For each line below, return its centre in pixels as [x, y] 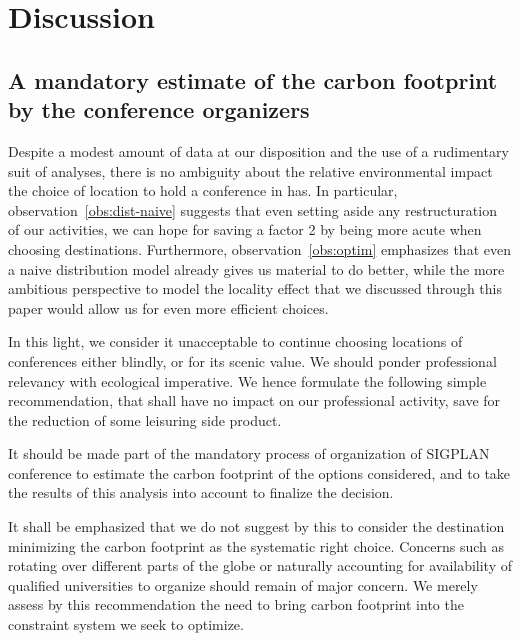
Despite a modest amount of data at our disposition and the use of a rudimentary [258, 150]
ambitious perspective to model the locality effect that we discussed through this [255, 288]
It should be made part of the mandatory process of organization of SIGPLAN [249, 453]
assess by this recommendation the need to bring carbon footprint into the [236, 604]
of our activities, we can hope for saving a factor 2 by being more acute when [245, 229]
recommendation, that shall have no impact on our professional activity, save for [254, 400]
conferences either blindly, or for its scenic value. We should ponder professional [252, 360]
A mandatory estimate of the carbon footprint [253, 79]
